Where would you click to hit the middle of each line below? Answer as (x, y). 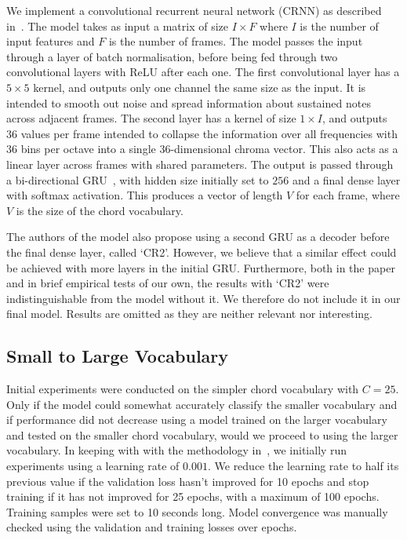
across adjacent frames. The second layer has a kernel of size (151, 118)
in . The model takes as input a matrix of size (117, 26)
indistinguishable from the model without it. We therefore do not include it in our (203, 298)
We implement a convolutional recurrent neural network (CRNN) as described (194, 10)
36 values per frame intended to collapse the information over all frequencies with (202, 133)
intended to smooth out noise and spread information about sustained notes (189, 102)
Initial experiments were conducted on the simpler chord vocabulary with (183, 389)
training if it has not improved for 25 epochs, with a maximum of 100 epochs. (193, 496)
